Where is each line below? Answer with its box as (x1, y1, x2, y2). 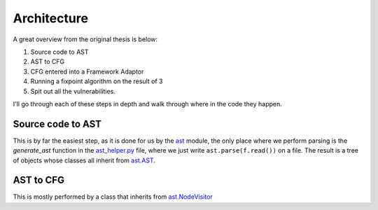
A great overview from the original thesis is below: (13, 35, 157, 43)
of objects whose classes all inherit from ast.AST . (13, 156, 155, 164)
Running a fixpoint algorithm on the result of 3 (30, 77, 163, 85)
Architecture (13, 10, 89, 26)
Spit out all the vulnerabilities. (30, 87, 115, 95)
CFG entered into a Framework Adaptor (30, 67, 144, 76)
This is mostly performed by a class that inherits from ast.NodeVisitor (13, 192, 213, 201)
